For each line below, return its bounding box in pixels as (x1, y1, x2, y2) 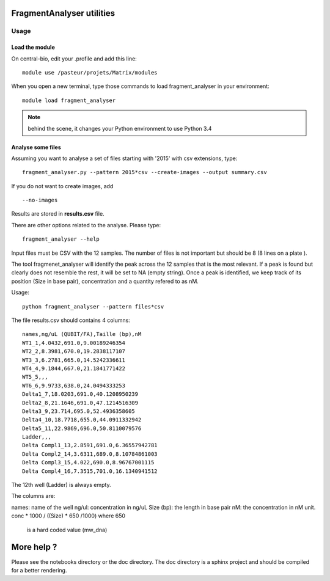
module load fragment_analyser (22, 97, 116, 104)
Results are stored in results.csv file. (11, 210, 105, 217)
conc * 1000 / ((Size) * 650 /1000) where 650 (11, 512, 125, 519)
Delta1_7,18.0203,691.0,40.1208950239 (22, 391, 139, 398)
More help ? (11, 542, 57, 552)
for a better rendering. (11, 566, 67, 574)
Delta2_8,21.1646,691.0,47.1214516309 (22, 399, 139, 406)
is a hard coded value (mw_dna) (26, 526, 108, 533)
